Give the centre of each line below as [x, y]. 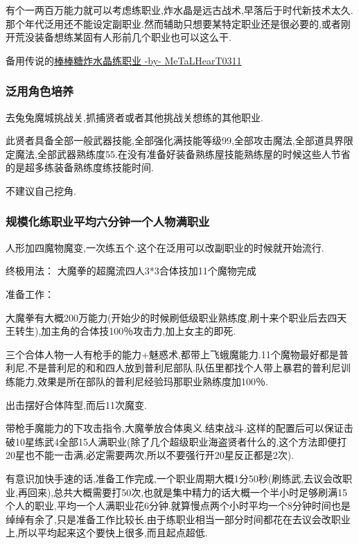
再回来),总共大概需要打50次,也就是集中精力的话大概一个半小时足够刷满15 [183, 492]
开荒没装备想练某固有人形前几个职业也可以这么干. [119, 37]
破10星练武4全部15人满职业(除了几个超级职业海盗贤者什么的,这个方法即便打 [176, 441]
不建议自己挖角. [41, 190]
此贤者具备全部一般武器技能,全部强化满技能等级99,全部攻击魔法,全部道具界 [175, 140]
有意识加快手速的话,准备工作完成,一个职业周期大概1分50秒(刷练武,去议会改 [174, 478]
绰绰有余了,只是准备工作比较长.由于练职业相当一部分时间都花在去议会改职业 [178, 519]
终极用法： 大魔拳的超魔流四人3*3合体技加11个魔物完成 [131, 271]
